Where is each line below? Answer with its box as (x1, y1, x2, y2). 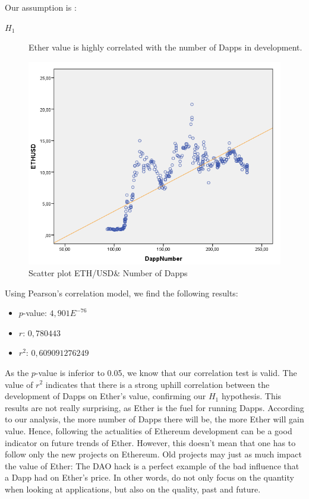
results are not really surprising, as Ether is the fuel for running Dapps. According (5, 401, 304, 413)
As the (5, 366, 29, 378)
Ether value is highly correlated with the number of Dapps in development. (29, 41, 302, 53)
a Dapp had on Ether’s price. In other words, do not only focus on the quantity (5, 471, 294, 484)
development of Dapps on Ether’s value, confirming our (5, 390, 206, 402)
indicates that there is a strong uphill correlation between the (45, 378, 270, 390)
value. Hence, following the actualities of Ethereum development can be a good (5, 424, 292, 437)
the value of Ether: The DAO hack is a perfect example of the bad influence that (5, 459, 299, 472)
